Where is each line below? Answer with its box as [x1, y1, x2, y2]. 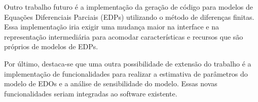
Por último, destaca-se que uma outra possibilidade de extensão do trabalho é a [4, 58, 251, 69]
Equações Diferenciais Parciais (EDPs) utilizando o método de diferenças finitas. [4, 11, 254, 22]
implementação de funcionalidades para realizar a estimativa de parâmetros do [4, 68, 248, 79]
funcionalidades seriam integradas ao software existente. [4, 88, 177, 98]
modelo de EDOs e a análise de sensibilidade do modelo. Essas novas [4, 78, 217, 89]
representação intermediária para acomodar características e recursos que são [4, 31, 243, 42]
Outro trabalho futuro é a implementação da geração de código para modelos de [4, 2, 253, 12]
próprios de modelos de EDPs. [4, 41, 98, 52]
